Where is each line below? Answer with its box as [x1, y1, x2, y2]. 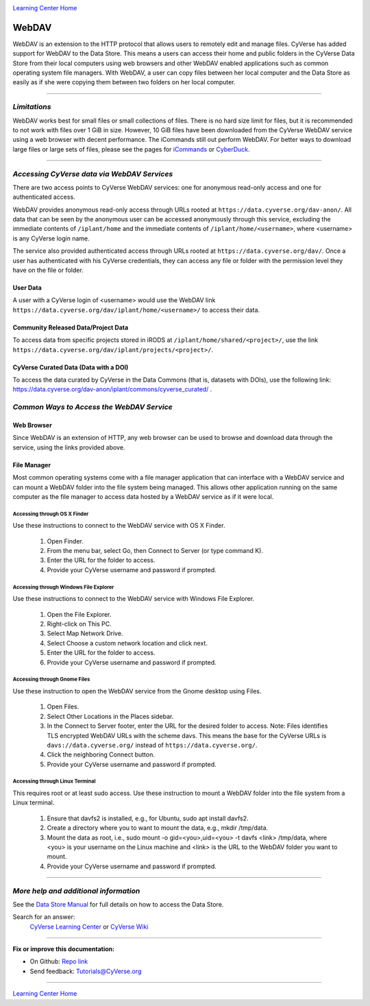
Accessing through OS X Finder [12, 511, 89, 517]
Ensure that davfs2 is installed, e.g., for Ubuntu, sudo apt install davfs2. [47, 814, 249, 822]
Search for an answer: [12, 913, 75, 921]
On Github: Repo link [29, 957, 88, 966]
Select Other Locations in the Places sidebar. [47, 712, 174, 720]
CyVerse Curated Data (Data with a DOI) [12, 363, 129, 371]
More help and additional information [12, 886, 140, 896]
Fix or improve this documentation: [12, 945, 115, 953]
